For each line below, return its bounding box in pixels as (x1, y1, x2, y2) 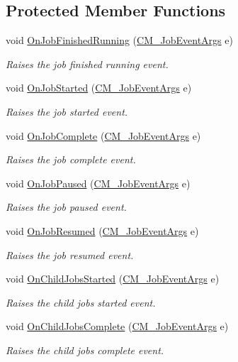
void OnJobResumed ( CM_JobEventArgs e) (6, 223, 199, 238)
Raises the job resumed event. (6, 247, 134, 262)
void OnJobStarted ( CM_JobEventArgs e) (6, 80, 192, 95)
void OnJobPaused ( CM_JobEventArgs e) (6, 175, 191, 190)
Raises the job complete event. (6, 152, 136, 167)
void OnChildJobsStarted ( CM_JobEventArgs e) (6, 271, 220, 286)
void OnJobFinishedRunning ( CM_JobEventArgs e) (6, 33, 233, 48)
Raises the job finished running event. (6, 56, 169, 71)
